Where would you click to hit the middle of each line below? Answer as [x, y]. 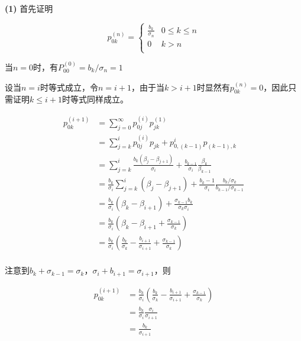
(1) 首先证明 [29, 8]
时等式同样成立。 [95, 99]
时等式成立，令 [69, 87]
